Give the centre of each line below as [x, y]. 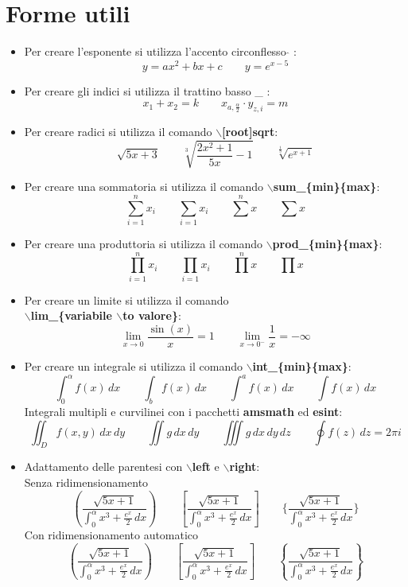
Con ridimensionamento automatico [111, 535]
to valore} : [152, 315]
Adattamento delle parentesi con [103, 466]
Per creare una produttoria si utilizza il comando [143, 244]
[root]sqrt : [250, 132]
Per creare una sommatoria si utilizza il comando [144, 187]
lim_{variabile [71, 315]
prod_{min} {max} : [327, 244]
